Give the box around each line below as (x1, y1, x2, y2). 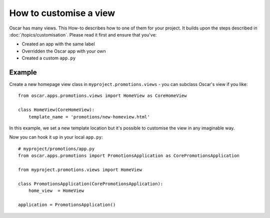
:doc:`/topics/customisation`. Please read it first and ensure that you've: (9, 31, 157, 37)
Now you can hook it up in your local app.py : (9, 134, 103, 140)
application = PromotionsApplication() (18, 201, 116, 207)
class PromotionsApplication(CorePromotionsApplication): (18, 180, 163, 186)
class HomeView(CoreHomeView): (18, 107, 95, 112)
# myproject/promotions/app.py (18, 145, 95, 151)
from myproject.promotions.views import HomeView (18, 166, 142, 172)
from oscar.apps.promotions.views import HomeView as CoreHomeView (18, 93, 187, 98)
